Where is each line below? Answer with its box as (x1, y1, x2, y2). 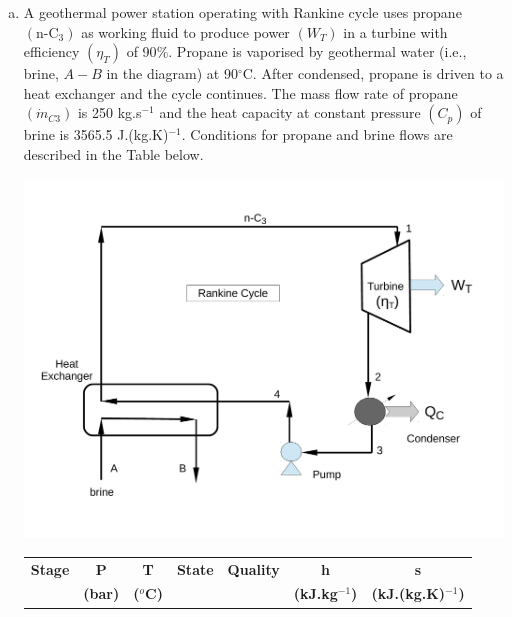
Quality (227, 558, 280, 579)
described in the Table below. (23, 143, 204, 164)
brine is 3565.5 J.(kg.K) (23, 124, 169, 145)
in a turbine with (343, 21, 448, 42)
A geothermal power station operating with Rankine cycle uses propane (23, 2, 462, 22)
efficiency (23, 41, 80, 62)
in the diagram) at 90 (106, 63, 238, 84)
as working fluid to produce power (81, 21, 290, 42)
